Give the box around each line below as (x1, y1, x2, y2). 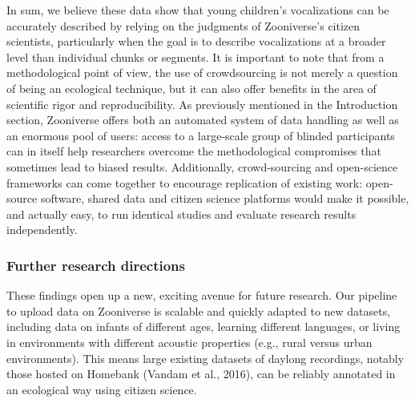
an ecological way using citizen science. (6, 381, 197, 397)
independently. (6, 221, 78, 238)
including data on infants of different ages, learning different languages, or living (6, 318, 401, 335)
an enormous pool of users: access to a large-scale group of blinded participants (6, 127, 395, 143)
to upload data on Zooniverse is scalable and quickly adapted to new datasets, (6, 302, 391, 319)
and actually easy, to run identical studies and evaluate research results (6, 205, 357, 222)
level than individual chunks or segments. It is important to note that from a (6, 48, 385, 65)
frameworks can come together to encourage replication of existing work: (6, 174, 363, 191)
